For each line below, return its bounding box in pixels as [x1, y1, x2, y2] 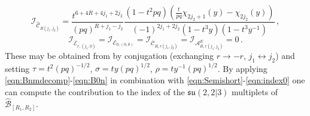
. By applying [217, 62, 268, 74]
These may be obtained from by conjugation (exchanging [5, 49, 214, 62]
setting [5, 62, 30, 74]
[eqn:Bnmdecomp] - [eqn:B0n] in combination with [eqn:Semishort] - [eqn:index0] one [5, 74, 305, 86]
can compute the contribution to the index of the [5, 85, 185, 98]
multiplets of [232, 85, 278, 98]
